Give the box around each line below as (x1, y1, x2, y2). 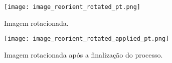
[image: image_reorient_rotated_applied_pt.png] (4, 35, 169, 43)
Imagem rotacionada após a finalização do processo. (4, 49, 163, 60)
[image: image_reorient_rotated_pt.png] (4, 3, 141, 10)
